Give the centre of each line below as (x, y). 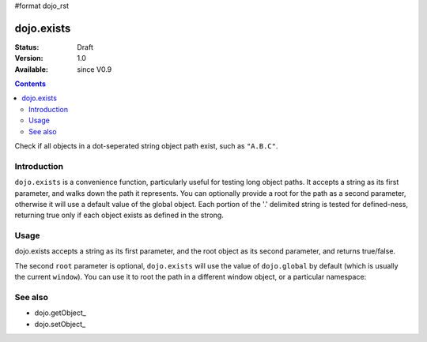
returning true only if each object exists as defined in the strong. (119, 215)
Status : (27, 47)
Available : (32, 69)
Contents (30, 84)
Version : (29, 58)
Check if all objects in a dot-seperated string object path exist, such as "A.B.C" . (146, 146)
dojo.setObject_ (60, 324)
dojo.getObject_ (60, 313)
